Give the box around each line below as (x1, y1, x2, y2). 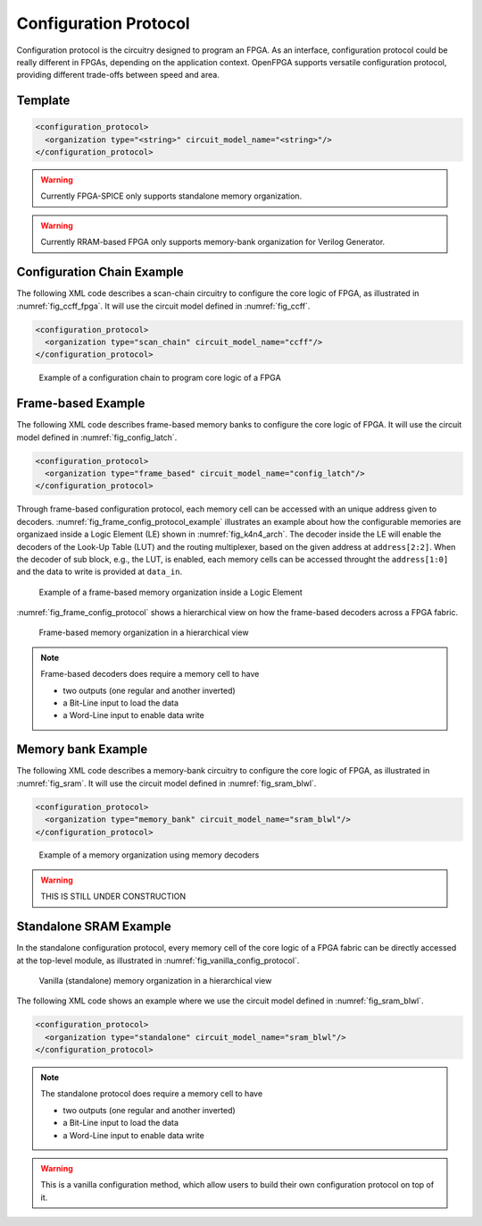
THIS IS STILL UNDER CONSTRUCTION (40, 891, 187, 902)
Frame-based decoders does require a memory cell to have (40, 669, 260, 680)
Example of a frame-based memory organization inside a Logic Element (38, 587, 303, 597)
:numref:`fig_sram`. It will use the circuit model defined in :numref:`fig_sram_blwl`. (16, 778, 317, 789)
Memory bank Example (16, 742, 148, 757)
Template (16, 93, 71, 108)
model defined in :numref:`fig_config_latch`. (16, 432, 178, 443)
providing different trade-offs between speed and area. (16, 70, 220, 80)
